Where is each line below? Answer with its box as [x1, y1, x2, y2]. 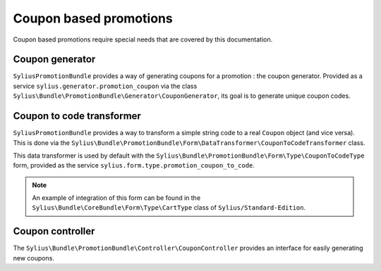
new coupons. [13, 253, 54, 262]
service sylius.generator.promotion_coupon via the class [13, 82, 198, 90]
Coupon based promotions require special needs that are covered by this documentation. [13, 35, 273, 44]
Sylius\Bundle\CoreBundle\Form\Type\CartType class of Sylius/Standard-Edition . [32, 203, 306, 212]
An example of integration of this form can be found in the [32, 194, 201, 202]
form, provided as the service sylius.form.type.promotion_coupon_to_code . [13, 161, 255, 170]
